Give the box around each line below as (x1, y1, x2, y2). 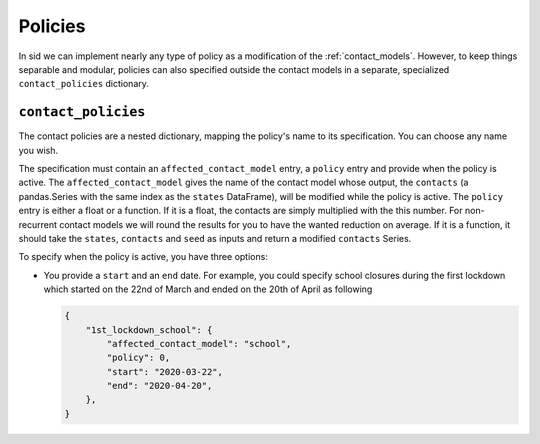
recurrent (18, 218, 58, 230)
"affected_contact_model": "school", (106, 338, 292, 349)
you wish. (18, 144, 59, 156)
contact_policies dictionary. (18, 78, 150, 90)
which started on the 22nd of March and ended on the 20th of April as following (43, 283, 373, 295)
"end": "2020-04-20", (106, 380, 213, 392)
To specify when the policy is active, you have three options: (18, 251, 269, 263)
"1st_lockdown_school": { (85, 324, 213, 335)
